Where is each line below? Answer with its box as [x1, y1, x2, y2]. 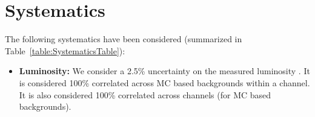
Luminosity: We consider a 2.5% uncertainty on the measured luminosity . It [19, 65, 310, 77]
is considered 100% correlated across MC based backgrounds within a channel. [19, 76, 310, 89]
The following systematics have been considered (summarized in [5, 33, 242, 45]
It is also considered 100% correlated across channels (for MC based [19, 88, 271, 101]
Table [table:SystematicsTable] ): [5, 44, 125, 57]
